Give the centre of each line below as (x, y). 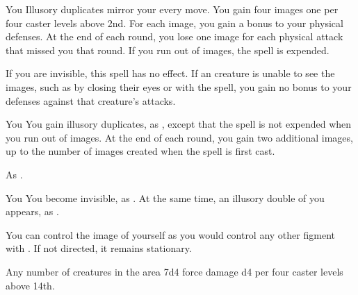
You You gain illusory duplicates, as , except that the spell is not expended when (179, 124)
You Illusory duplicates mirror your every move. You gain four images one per (172, 9)
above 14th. (30, 285)
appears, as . (32, 211)
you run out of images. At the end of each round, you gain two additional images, (179, 137)
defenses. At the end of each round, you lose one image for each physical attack (174, 36)
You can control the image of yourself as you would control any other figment (170, 234)
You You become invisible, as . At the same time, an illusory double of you (165, 197)
